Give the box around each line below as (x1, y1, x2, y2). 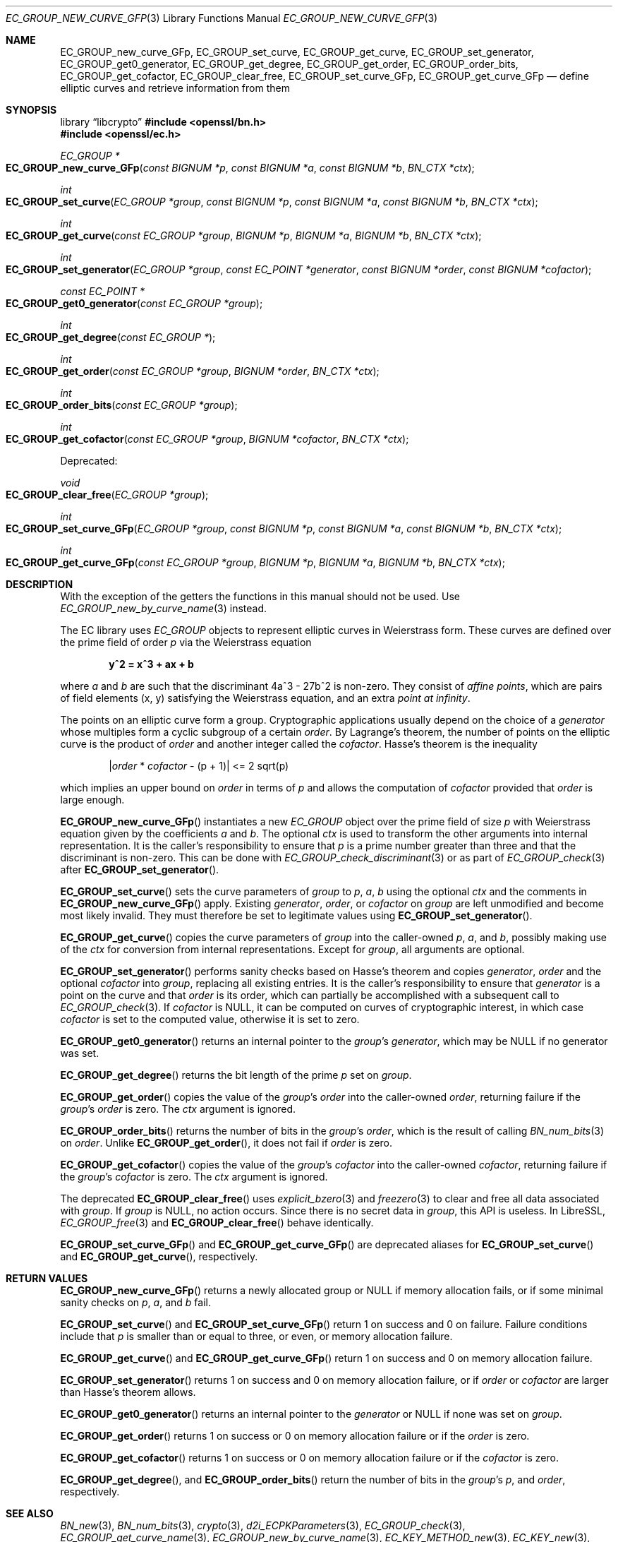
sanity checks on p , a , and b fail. (60, 1296, 211, 1308)
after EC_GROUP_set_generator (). (60, 863, 219, 875)
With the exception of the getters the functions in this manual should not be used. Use (60, 590, 460, 602)
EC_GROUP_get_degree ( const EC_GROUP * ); (6, 331, 216, 343)
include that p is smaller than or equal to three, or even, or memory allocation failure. (60, 1330, 453, 1342)
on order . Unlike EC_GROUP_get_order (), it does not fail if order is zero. (60, 1137, 392, 1149)
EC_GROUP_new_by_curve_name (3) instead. (60, 602, 267, 614)
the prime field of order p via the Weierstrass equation (60, 636, 312, 648)
